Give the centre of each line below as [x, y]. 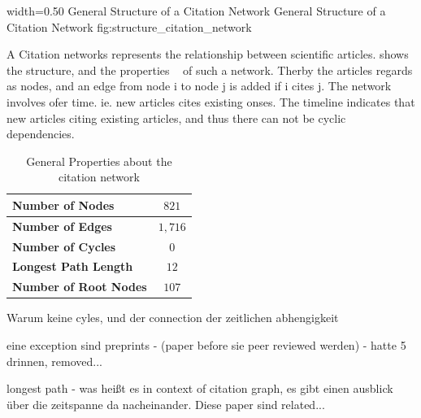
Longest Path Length [73, 266]
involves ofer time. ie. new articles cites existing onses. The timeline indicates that [211, 101]
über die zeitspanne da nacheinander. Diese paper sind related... [166, 404]
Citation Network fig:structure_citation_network [129, 26]
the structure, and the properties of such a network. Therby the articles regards [210, 70]
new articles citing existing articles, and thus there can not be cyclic [176, 118]
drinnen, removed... [54, 361]
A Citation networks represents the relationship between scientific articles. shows [208, 54]
